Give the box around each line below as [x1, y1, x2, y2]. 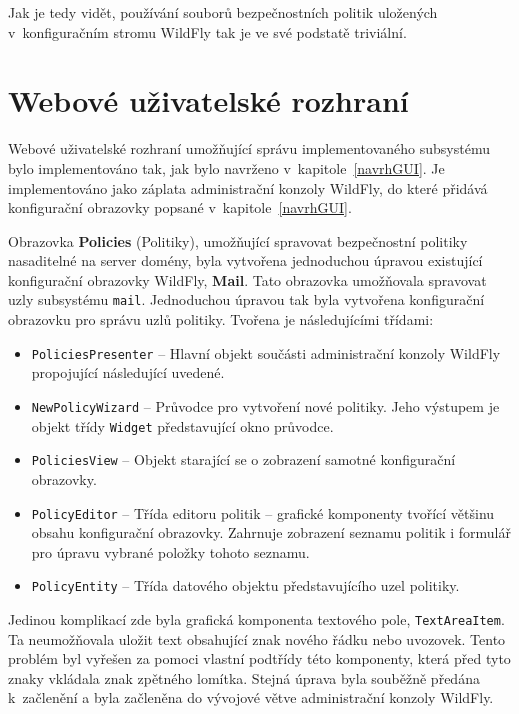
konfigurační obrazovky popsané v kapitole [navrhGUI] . [8, 197, 352, 218]
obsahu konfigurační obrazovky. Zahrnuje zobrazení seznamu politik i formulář [31, 522, 511, 543]
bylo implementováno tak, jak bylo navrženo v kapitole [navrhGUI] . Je [8, 157, 445, 178]
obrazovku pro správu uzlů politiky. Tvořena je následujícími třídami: [8, 309, 434, 330]
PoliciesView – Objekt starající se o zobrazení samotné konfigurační [31, 449, 456, 470]
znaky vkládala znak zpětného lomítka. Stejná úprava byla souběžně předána [8, 667, 480, 688]
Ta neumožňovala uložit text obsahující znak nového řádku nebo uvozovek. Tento [8, 628, 506, 649]
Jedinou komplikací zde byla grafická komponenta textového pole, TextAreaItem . [8, 609, 505, 630]
